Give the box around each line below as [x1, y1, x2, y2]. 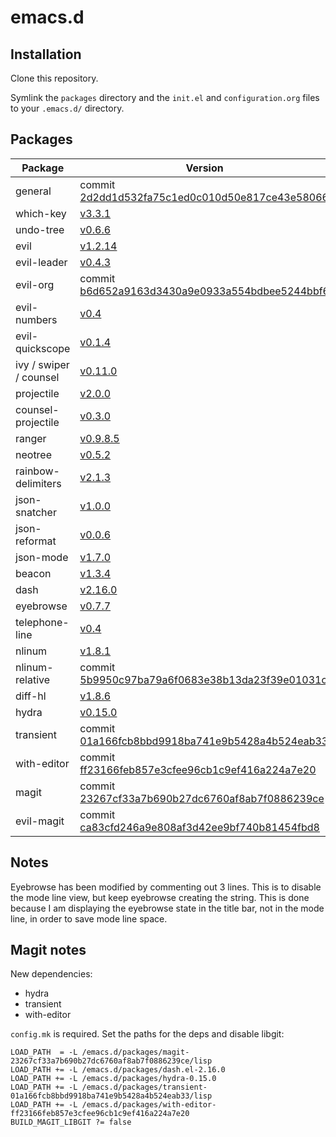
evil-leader [15, 255, 68, 269]
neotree [15, 447, 53, 461]
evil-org [15, 277, 55, 291]
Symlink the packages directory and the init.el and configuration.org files [10, 92, 320, 103]
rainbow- [15, 464, 60, 478]
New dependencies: [10, 968, 93, 980]
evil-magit [15, 814, 65, 828]
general [15, 184, 52, 198]
